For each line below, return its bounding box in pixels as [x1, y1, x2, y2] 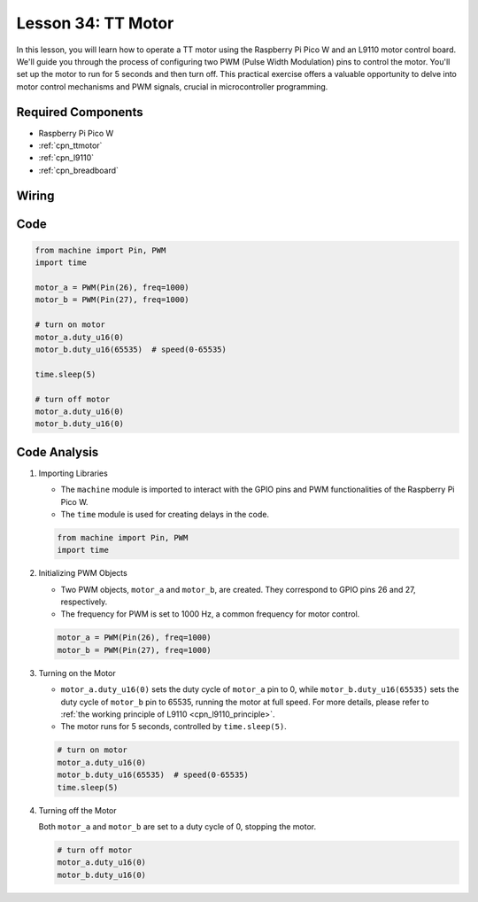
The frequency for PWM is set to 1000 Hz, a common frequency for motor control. [60, 609, 360, 619]
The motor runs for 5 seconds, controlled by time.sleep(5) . [60, 721, 287, 732]
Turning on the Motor [38, 667, 116, 678]
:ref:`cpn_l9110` [38, 152, 95, 163]
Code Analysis [16, 444, 99, 460]
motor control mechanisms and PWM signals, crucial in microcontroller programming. [16, 81, 328, 92]
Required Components [16, 105, 143, 120]
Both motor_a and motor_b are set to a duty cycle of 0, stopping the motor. [38, 820, 317, 832]
